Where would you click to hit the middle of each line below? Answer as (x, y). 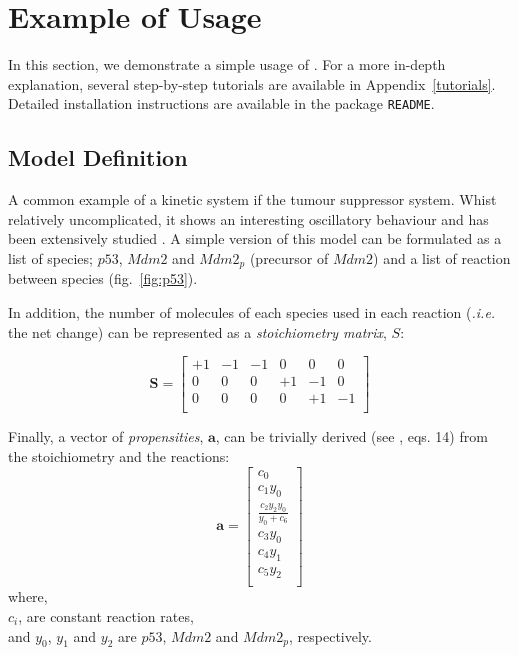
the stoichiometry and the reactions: (119, 455)
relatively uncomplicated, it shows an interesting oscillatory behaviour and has (248, 218)
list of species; (50, 257)
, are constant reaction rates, (106, 616)
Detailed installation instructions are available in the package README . (221, 103)
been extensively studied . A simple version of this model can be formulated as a (255, 238)
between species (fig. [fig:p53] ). (103, 278)
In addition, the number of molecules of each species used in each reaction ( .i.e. (252, 312)
